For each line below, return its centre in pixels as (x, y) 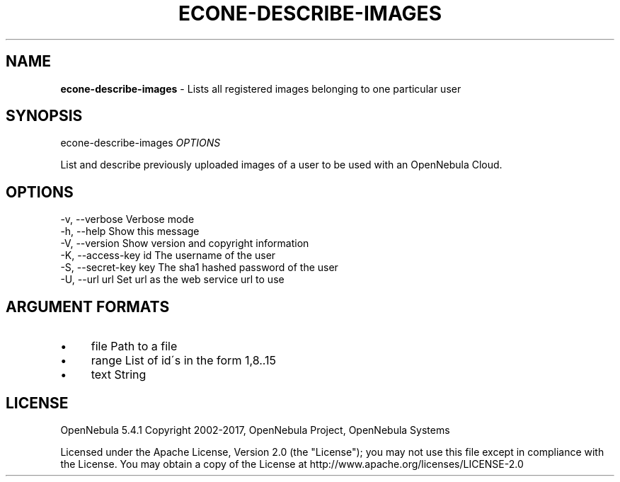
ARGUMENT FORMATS (88, 306)
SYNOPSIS (44, 116)
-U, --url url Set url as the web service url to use (172, 280)
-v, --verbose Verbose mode (127, 219)
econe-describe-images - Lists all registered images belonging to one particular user (261, 88)
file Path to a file (134, 346)
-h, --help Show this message (130, 231)
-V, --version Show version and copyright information (185, 243)
